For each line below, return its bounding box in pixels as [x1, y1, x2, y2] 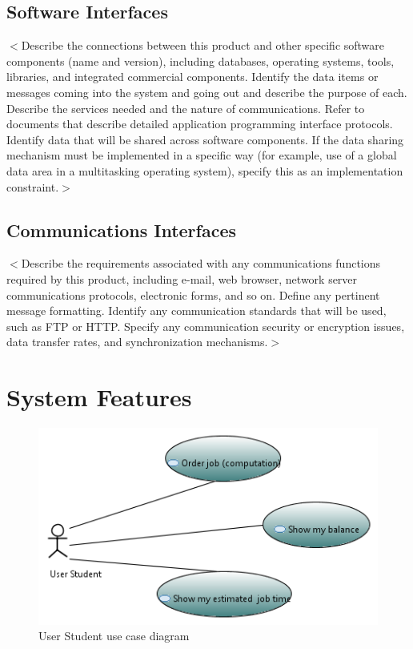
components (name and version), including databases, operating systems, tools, [6, 52, 395, 69]
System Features [6, 381, 192, 413]
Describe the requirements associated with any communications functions [21, 255, 381, 272]
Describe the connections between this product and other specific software [21, 37, 385, 54]
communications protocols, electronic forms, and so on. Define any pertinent [6, 286, 380, 303]
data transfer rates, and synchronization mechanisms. [6, 333, 268, 350]
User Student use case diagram [38, 627, 190, 644]
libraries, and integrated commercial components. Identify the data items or [6, 68, 379, 85]
